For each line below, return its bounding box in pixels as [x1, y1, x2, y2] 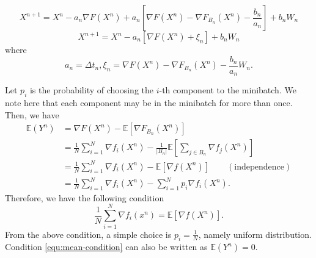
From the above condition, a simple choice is [5, 228, 172, 240]
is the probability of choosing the [29, 84, 154, 96]
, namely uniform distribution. [198, 228, 312, 240]
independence [234, 162, 284, 171]
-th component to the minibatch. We [159, 84, 296, 96]
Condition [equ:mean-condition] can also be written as [5, 240, 208, 253]
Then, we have [5, 108, 59, 121]
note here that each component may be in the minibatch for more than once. [5, 96, 293, 109]
